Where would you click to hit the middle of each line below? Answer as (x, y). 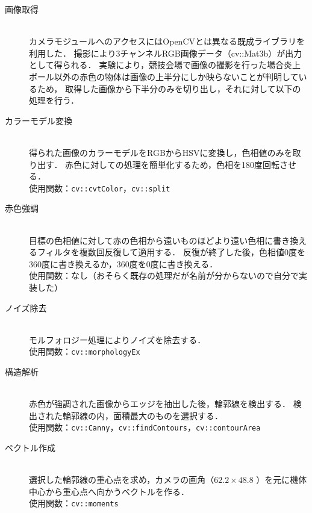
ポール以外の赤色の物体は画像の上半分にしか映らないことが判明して (164, 76)
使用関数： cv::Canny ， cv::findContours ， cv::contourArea (145, 427)
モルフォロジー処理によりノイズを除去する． (117, 339)
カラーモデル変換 (39, 120)
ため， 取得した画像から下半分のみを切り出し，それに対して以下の (169, 88)
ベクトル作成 (30, 447)
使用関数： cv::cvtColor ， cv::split (100, 188)
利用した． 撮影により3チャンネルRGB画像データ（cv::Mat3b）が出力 (166, 53)
